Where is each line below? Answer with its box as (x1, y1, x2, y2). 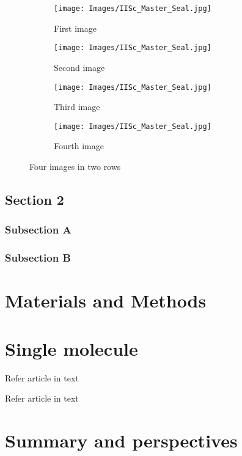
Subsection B (5, 250, 71, 265)
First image (54, 21, 97, 34)
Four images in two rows (29, 160, 121, 172)
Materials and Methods (5, 288, 207, 313)
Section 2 (5, 189, 64, 208)
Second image (54, 61, 105, 73)
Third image (54, 100, 100, 113)
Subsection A (5, 222, 71, 237)
